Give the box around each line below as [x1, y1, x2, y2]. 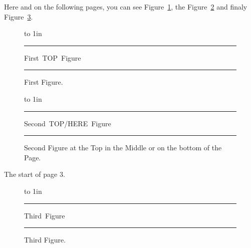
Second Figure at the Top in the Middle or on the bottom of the [24, 142, 222, 153]
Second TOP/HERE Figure [24, 118, 111, 128]
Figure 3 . [4, 11, 33, 22]
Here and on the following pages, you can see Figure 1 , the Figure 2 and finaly [4, 2, 247, 12]
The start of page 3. [4, 169, 65, 179]
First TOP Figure [24, 52, 81, 63]
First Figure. [24, 77, 63, 87]
